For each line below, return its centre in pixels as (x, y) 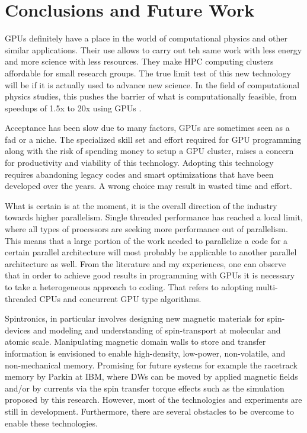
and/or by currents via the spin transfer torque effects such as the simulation (145, 388)
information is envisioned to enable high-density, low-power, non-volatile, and (145, 353)
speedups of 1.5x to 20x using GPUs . (73, 108)
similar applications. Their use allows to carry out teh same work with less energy (153, 49)
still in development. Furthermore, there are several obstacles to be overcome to (149, 411)
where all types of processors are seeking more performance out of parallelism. (146, 229)
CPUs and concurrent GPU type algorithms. (120, 298)
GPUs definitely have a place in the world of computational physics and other (146, 38)
